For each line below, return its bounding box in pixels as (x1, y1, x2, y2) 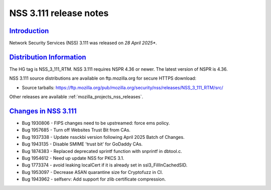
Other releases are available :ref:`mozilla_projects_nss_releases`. (9, 94, 144, 100)
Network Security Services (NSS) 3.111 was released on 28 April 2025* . (9, 40, 158, 46)
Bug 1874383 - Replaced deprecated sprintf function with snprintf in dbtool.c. (22, 148, 183, 154)
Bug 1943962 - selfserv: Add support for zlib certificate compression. (22, 176, 166, 182)
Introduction (9, 27, 49, 35)
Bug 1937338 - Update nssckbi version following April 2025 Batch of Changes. (22, 134, 185, 140)
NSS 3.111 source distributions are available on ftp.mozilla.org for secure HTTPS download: (9, 75, 197, 81)
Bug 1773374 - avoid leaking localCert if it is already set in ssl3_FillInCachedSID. (22, 162, 188, 168)
